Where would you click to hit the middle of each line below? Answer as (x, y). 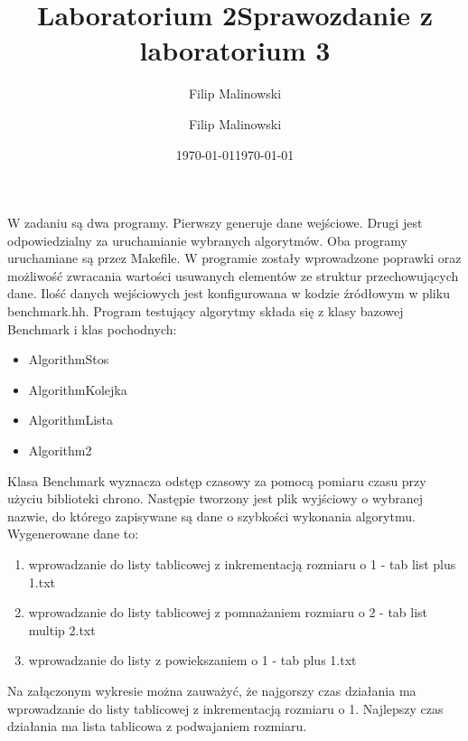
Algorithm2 (60, 450)
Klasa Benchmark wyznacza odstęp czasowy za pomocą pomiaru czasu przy (217, 480)
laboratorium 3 (235, 50)
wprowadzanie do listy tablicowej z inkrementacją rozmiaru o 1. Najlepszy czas (225, 708)
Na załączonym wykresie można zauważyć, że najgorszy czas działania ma (212, 690)
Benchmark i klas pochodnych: (92, 328)
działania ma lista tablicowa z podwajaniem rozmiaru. (157, 726)
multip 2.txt (62, 629)
